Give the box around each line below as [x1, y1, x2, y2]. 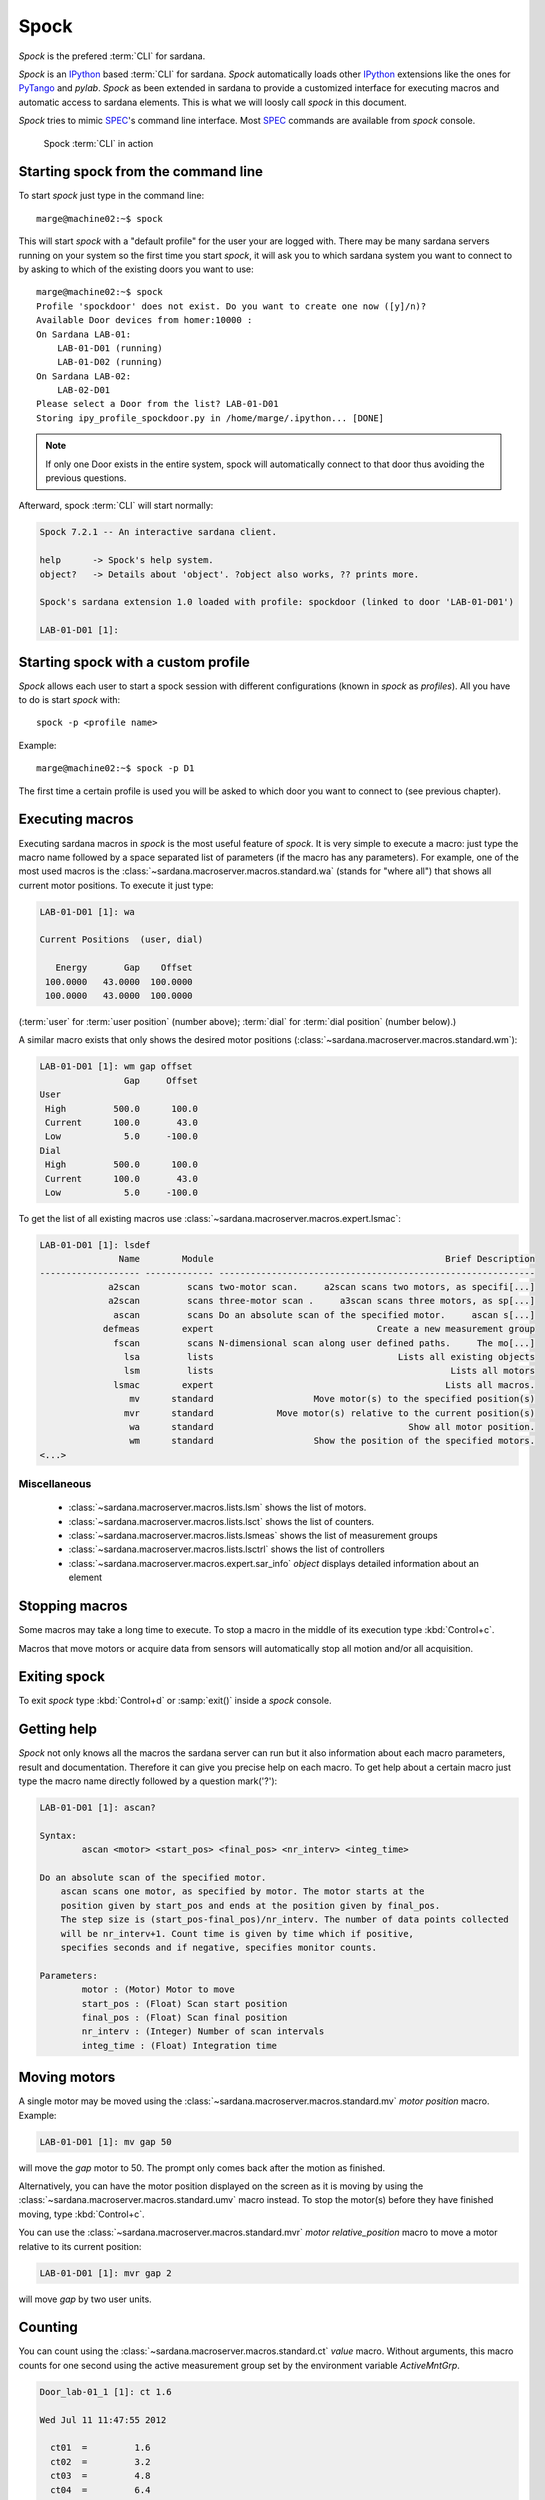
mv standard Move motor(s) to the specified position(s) [128, 1393, 535, 1405]
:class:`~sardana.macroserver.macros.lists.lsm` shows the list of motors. [68, 1501, 367, 1514]
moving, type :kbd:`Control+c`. [18, 2208, 145, 2220]
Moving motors [18, 2069, 116, 2086]
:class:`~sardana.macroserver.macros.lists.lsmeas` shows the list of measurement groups [68, 1530, 439, 1542]
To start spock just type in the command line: [18, 190, 205, 202]
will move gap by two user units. [18, 2293, 152, 2305]
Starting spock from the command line [18, 163, 264, 180]
